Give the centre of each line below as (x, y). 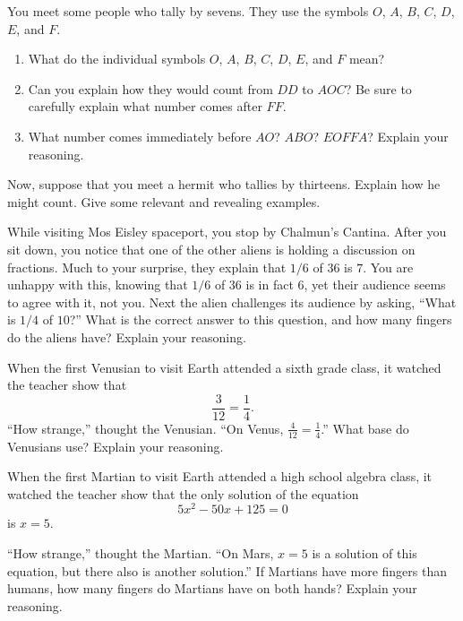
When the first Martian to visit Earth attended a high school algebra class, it (220, 476)
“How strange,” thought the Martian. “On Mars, (141, 553)
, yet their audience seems (375, 285)
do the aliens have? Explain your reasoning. (127, 336)
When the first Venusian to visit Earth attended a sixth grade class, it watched (224, 367)
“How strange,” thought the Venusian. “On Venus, (146, 428)
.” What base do (365, 428)
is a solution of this (364, 553)
